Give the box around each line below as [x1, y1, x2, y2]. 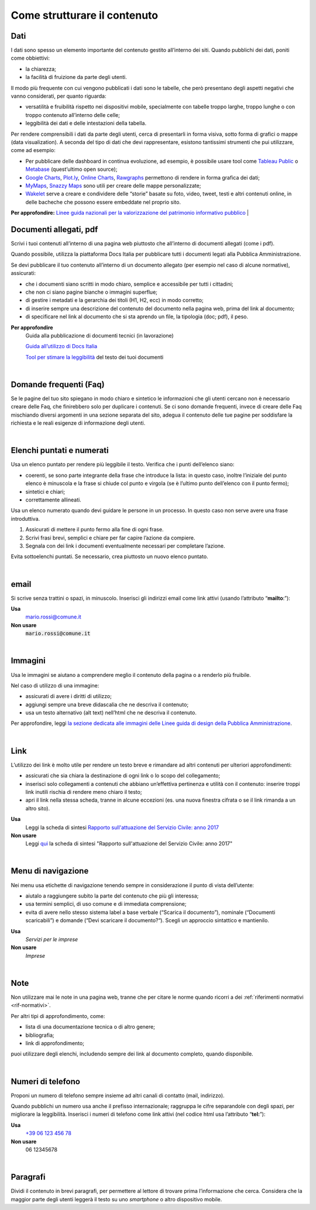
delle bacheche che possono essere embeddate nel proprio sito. [25, 198, 181, 205]
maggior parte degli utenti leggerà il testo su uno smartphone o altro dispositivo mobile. [11, 1195, 222, 1202]
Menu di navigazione [11, 866, 89, 876]
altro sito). [25, 805, 50, 812]
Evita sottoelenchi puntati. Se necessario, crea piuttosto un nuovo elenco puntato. [11, 553, 208, 560]
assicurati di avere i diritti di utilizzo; [25, 693, 112, 700]
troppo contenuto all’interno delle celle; [25, 111, 120, 118]
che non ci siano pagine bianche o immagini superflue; [25, 288, 158, 295]
